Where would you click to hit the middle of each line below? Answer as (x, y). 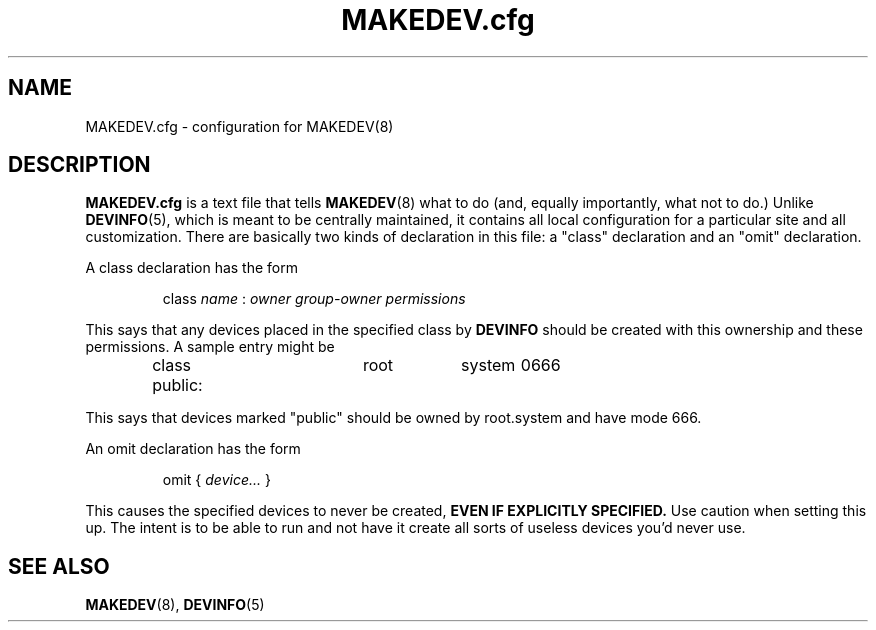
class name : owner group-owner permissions (314, 299)
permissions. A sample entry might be (210, 347)
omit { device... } (216, 480)
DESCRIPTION (79, 165)
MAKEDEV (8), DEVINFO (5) (175, 605)
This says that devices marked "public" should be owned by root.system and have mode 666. (393, 418)
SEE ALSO (59, 566)
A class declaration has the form (191, 268)
